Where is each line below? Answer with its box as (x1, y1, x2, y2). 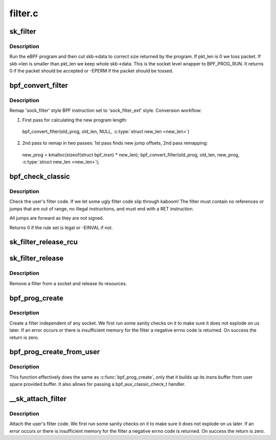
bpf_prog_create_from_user (9, 348, 100, 356)
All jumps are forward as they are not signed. (9, 215, 104, 221)
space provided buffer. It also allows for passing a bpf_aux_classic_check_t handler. (9, 381, 186, 387)
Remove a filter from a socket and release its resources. (9, 280, 127, 286)
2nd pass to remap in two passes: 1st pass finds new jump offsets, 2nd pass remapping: (22, 140, 208, 146)
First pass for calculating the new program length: (22, 117, 127, 123)
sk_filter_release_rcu (9, 238, 78, 246)
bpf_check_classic (9, 172, 70, 181)
